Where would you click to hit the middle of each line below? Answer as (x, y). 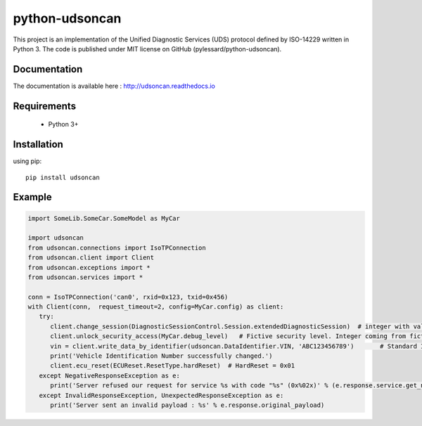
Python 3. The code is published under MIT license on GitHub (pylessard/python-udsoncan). (147, 49)
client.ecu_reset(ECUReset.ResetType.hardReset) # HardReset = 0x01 (173, 366)
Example (32, 197)
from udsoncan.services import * (85, 277)
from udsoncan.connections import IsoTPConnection (117, 247)
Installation (38, 144)
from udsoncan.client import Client (91, 258)
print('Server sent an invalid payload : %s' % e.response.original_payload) (187, 405)
